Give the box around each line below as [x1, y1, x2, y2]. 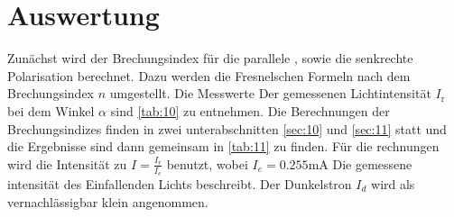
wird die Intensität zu [7, 154, 127, 173]
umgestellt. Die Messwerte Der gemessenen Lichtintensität [109, 84, 431, 103]
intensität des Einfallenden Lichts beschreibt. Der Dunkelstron [7, 174, 352, 193]
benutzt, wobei [166, 154, 248, 173]
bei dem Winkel [7, 101, 95, 120]
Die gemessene [332, 154, 412, 173]
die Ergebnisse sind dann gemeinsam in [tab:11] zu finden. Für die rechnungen [7, 137, 440, 156]
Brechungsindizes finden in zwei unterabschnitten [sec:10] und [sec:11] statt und [7, 119, 447, 138]
